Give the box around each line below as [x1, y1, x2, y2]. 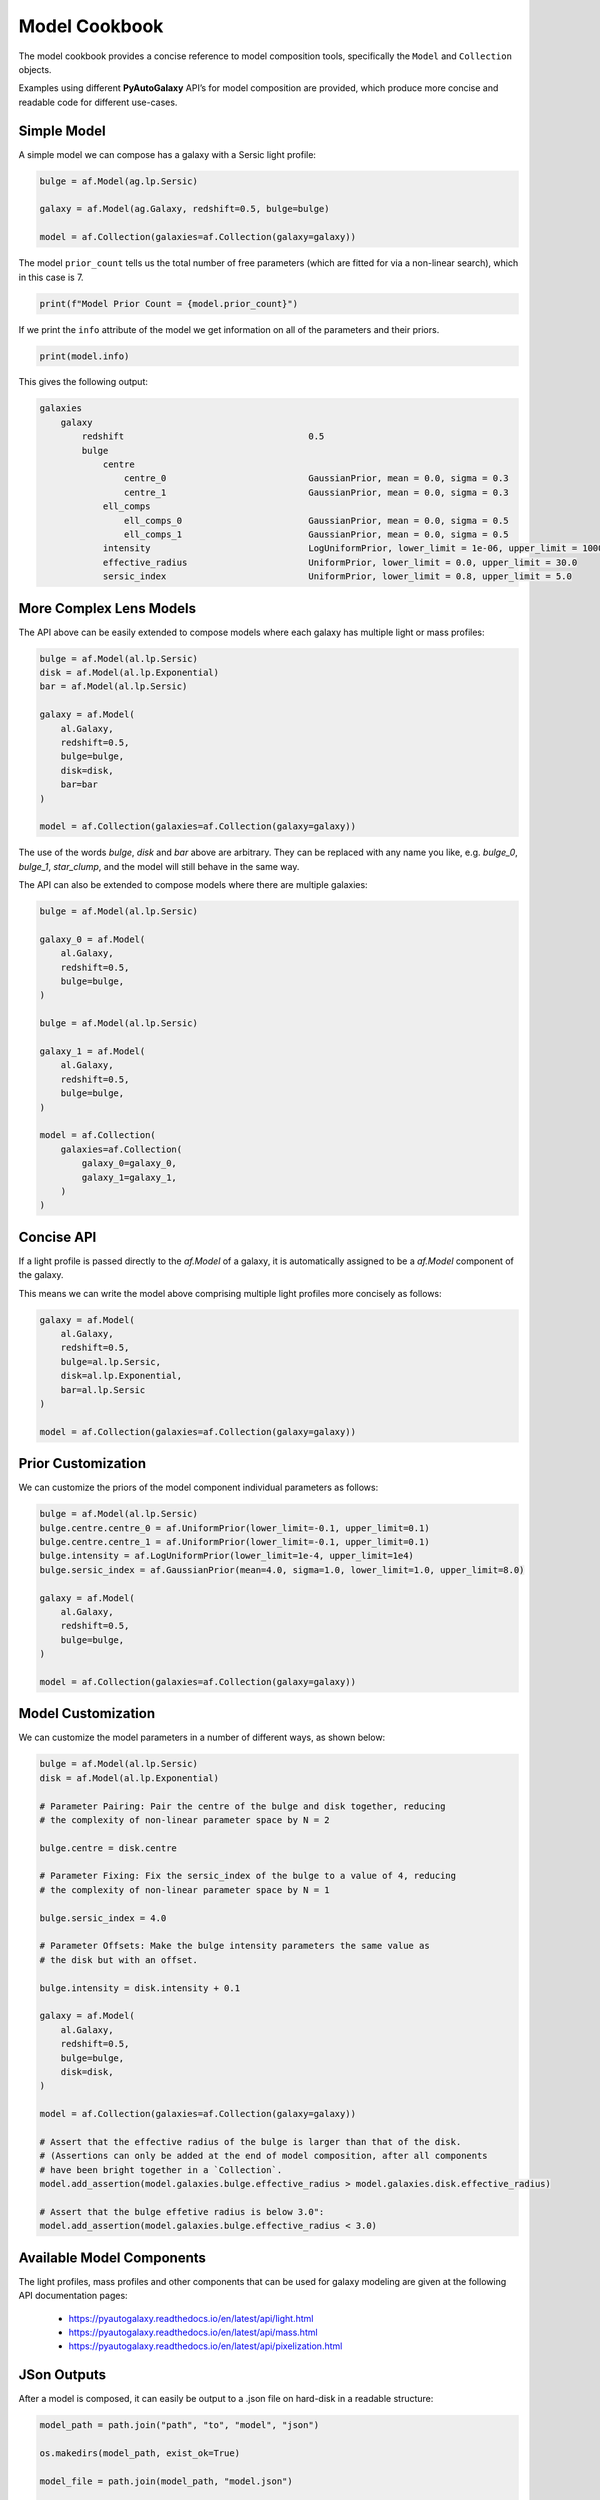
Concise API [18, 1228, 97, 1245]
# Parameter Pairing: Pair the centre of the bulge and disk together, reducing [39, 1800, 446, 1812]
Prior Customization [18, 1455, 147, 1472]
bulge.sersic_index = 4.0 [39, 1912, 167, 1924]
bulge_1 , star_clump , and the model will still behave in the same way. [18, 860, 300, 872]
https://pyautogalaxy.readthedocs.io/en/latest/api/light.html [68, 2312, 314, 2324]
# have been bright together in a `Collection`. [39, 2164, 283, 2175]
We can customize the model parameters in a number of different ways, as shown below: [18, 1731, 386, 1744]
